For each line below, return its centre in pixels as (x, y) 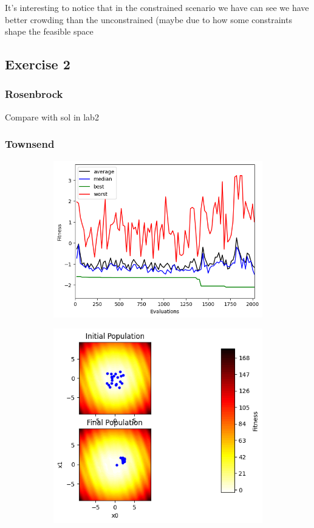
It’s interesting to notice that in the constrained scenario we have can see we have (157, 7)
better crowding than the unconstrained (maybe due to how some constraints (148, 19)
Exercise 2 (38, 64)
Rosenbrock (34, 94)
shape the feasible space (49, 31)
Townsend (30, 144)
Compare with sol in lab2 (52, 116)
